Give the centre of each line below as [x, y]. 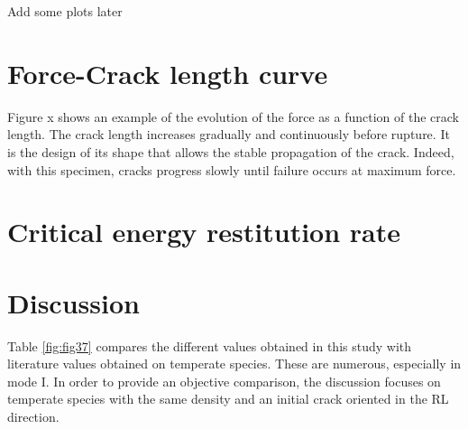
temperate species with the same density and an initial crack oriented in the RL [228, 399]
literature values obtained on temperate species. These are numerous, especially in [234, 364]
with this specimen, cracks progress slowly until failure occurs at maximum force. [232, 169]
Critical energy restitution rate [204, 232]
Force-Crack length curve [168, 73]
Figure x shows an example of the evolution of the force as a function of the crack [234, 116]
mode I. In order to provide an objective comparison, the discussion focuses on [224, 381]
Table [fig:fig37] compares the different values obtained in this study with [210, 345]
